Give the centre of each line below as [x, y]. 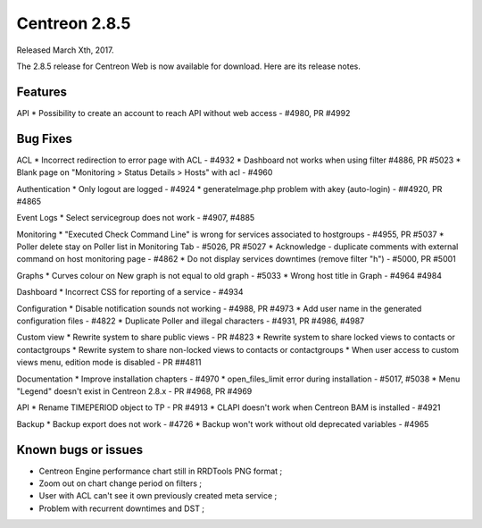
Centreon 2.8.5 [74, 23]
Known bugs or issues [79, 450]
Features [42, 92]
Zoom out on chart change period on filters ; [120, 483]
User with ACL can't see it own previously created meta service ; [158, 496]
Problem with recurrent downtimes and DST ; [122, 508]
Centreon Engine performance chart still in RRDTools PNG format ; [161, 471]
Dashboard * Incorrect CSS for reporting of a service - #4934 [130, 292]
